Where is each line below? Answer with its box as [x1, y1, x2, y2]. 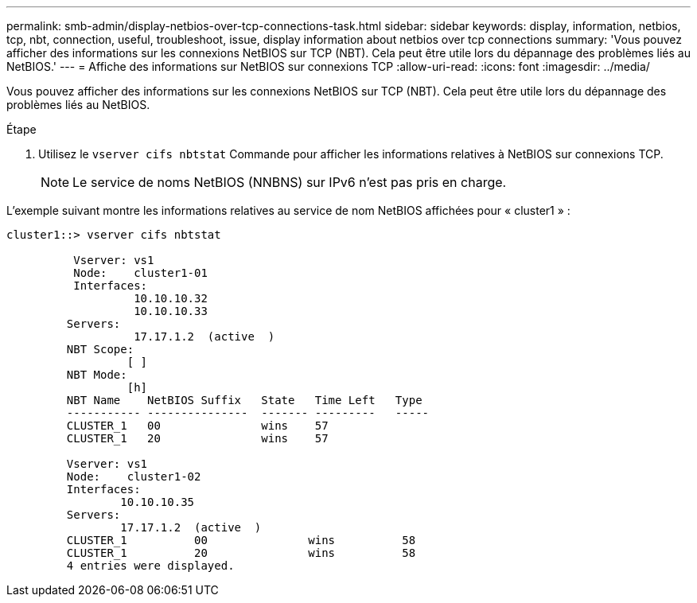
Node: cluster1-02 [66, 470, 201, 483]
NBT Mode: [66, 368, 127, 381]
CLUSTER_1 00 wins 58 [66, 534, 416, 547]
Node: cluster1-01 [73, 266, 208, 279]
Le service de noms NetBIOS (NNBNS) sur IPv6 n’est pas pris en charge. [72, 174, 507, 190]
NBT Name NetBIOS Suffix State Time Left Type [66, 394, 422, 407]
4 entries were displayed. [66, 559, 235, 572]
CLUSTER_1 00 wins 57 [66, 419, 329, 432]
